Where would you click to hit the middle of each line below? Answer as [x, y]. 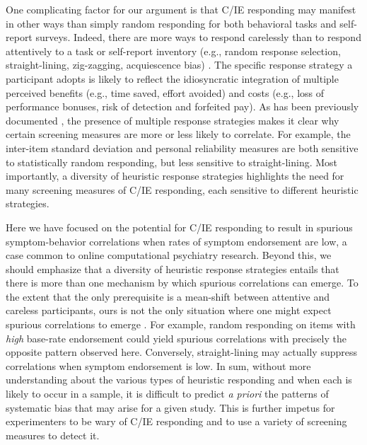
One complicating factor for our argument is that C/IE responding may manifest [181, 9]
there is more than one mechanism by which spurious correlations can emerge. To [182, 283]
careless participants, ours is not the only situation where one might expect [169, 310]
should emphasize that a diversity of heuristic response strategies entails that [173, 268]
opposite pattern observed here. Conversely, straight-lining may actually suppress [182, 352]
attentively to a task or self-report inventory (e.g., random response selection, [173, 51]
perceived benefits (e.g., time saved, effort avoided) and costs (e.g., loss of [165, 92]
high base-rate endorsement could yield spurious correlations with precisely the [176, 338]
